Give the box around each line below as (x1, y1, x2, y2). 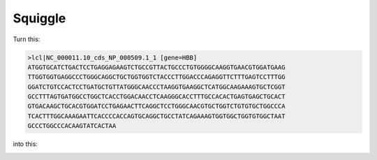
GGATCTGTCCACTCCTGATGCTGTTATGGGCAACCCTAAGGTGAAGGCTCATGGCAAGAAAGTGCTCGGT (27, 82, 286, 91)
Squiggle (13, 10, 66, 26)
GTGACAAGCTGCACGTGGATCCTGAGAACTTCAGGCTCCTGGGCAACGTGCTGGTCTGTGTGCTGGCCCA (27, 102, 286, 110)
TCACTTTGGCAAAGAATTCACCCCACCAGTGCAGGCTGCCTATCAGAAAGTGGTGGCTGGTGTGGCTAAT (27, 112, 286, 120)
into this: (13, 140, 38, 148)
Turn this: (13, 35, 40, 43)
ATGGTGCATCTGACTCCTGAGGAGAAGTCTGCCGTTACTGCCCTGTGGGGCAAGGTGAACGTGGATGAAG (27, 63, 286, 71)
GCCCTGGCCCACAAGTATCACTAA (27, 122, 117, 130)
